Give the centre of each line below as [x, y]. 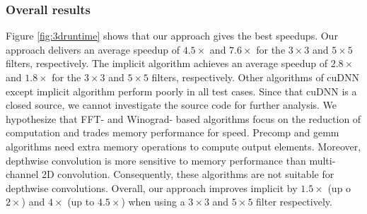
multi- [322, 160]
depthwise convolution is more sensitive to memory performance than [156, 160]
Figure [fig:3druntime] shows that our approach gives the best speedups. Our [172, 36]
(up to [81, 202]
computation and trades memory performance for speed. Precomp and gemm [173, 132]
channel [22, 174]
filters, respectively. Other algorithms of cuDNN [256, 77]
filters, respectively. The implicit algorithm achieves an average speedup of [167, 63]
